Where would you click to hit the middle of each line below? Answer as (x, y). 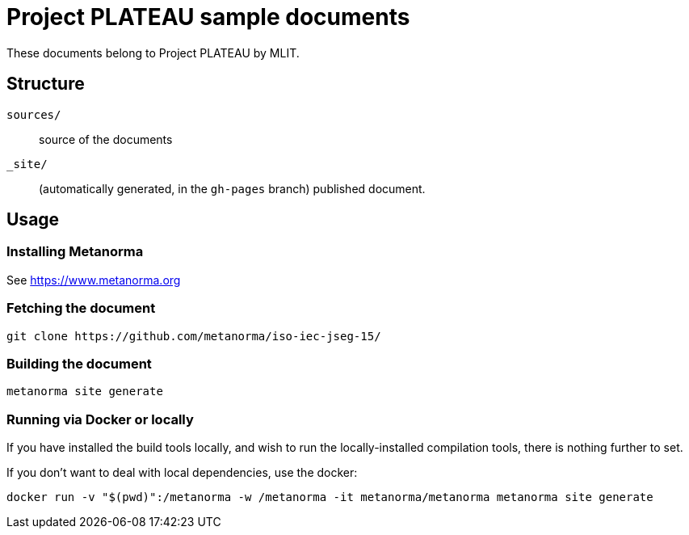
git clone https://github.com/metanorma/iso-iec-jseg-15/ (194, 336)
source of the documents (106, 139)
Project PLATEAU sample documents (208, 17)
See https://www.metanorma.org (94, 280)
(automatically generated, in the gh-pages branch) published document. (232, 188)
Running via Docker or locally (100, 419)
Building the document (79, 363)
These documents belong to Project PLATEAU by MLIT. (153, 53)
